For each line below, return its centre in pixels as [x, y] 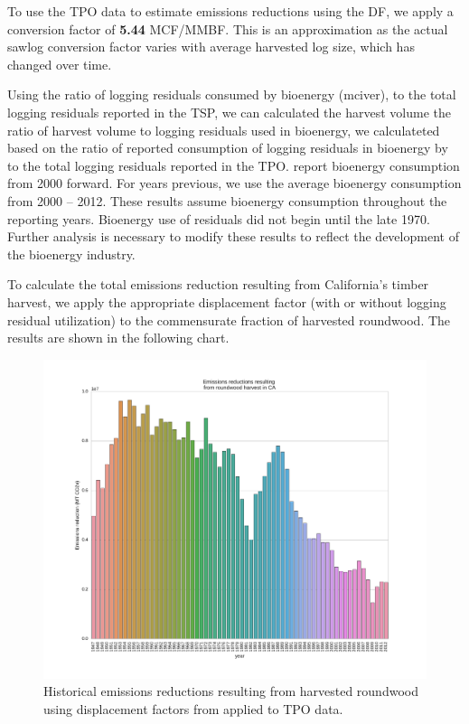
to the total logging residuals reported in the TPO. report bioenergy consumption [234, 165]
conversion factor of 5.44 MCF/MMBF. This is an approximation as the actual [228, 28]
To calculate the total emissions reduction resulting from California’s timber [218, 284]
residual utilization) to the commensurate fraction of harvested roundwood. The [229, 320]
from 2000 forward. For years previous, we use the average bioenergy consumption [234, 183]
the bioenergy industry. [71, 254]
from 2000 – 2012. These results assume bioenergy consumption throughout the [227, 200]
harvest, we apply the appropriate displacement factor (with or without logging [227, 301]
